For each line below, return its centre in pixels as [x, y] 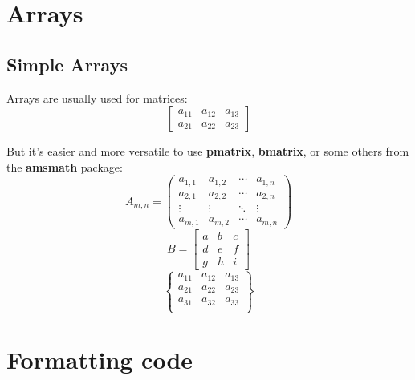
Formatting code [100, 360]
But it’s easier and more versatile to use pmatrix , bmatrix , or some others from [208, 151]
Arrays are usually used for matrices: [97, 97]
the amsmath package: [65, 166]
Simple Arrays [67, 64]
